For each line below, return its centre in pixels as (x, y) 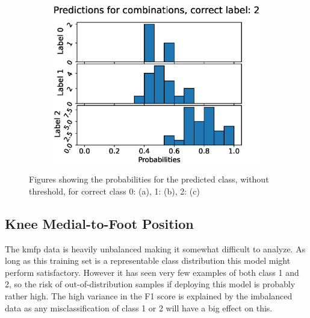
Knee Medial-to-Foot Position (99, 223)
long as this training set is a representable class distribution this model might (148, 260)
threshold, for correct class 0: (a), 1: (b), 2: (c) (114, 191)
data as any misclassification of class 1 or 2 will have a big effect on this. (139, 307)
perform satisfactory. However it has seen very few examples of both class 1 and (152, 272)
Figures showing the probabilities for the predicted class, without (149, 179)
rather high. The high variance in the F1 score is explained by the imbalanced (149, 295)
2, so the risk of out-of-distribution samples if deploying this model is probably (150, 284)
